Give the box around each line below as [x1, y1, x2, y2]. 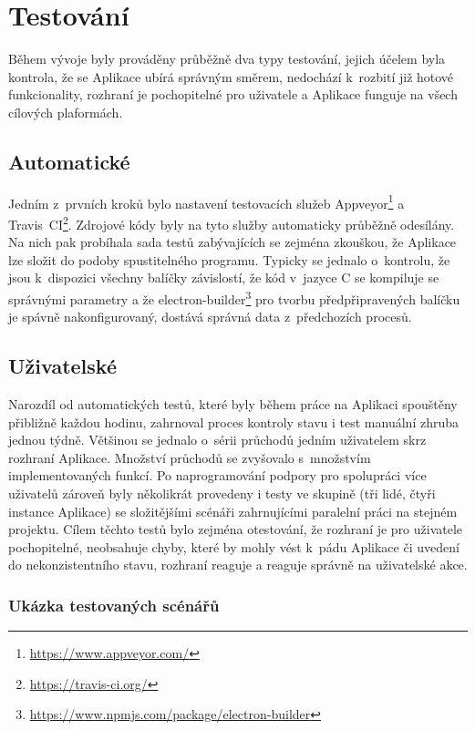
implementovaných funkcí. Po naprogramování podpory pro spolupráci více [8, 466, 427, 485]
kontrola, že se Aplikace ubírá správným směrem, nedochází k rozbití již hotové [8, 67, 454, 86]
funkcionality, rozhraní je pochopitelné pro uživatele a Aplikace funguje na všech [8, 85, 458, 104]
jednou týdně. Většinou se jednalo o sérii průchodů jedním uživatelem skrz [8, 430, 427, 449]
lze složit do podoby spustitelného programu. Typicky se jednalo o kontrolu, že [8, 250, 450, 269]
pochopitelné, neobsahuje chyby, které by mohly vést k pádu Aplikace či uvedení [8, 537, 460, 556]
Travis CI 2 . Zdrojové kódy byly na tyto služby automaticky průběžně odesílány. [8, 211, 455, 233]
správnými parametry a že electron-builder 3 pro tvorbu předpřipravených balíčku [8, 286, 460, 308]
